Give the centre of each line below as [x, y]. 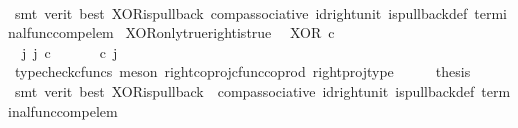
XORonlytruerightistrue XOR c [230, 32]
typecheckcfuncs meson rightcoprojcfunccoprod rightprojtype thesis [242, 71]
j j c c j [69, 51]
